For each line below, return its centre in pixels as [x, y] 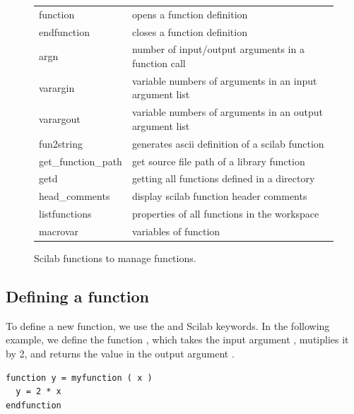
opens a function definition [190, 14]
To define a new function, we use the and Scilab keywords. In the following [168, 325]
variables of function [176, 231]
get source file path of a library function [218, 161]
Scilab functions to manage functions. [115, 258]
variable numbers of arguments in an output [228, 112]
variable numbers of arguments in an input [224, 80]
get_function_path [81, 161]
